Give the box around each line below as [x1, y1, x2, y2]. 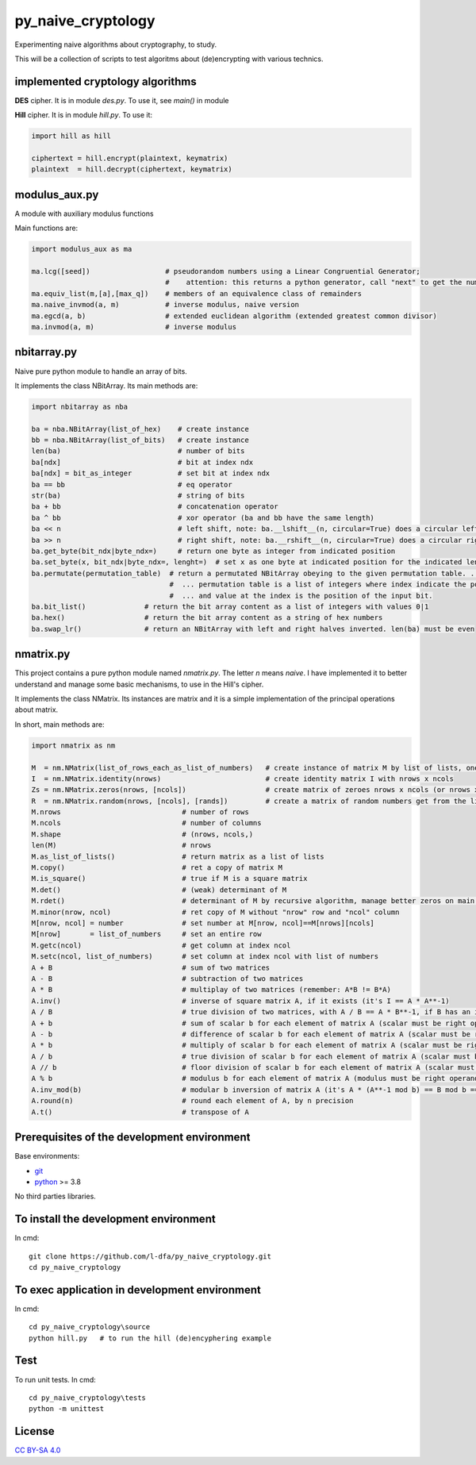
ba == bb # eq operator [31, 480, 233, 489]
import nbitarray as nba [31, 402, 129, 411]
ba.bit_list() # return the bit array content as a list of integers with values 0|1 [31, 602, 429, 611]
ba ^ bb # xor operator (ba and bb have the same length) [31, 513, 374, 522]
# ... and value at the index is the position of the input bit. [169, 591, 433, 600]
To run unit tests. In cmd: [14, 1375, 97, 1384]
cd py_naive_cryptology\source [29, 1322, 151, 1332]
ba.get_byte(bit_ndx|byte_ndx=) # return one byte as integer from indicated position [31, 546, 396, 556]
